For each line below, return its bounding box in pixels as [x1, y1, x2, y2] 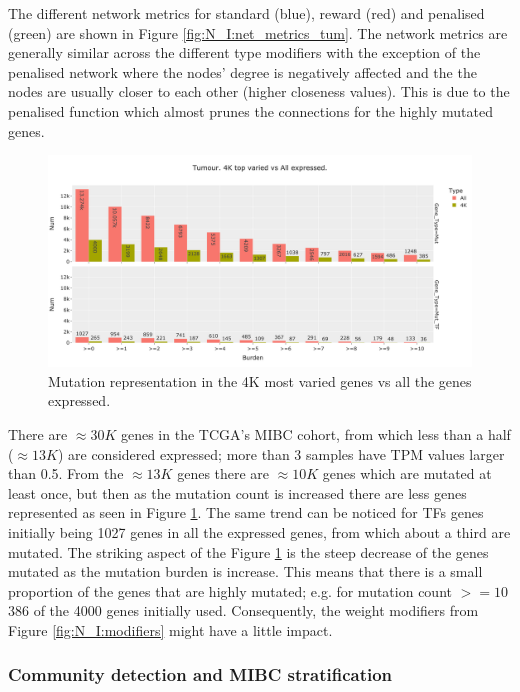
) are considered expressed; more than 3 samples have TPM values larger [57, 443, 505, 464]
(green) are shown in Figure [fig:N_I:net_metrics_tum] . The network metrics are [8, 22, 508, 43]
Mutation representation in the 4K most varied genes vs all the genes [48, 370, 472, 391]
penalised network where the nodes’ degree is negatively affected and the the [8, 61, 477, 82]
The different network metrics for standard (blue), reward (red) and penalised [8, 3, 485, 23]
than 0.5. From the [8, 463, 124, 484]
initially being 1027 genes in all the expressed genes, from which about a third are [8, 521, 511, 542]
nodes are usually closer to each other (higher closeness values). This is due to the [8, 81, 510, 102]
